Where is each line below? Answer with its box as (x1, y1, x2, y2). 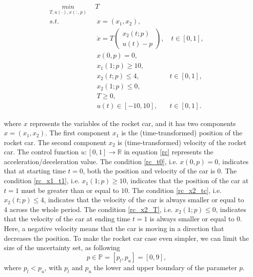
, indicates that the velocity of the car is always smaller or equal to (44, 194, 244, 205)
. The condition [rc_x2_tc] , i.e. (128, 185, 222, 195)
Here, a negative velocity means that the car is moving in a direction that (4, 223, 224, 234)
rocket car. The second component (4, 137, 107, 147)
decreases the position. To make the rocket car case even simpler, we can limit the (4, 233, 249, 243)
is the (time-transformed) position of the (121, 128, 242, 138)
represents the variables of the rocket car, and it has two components (30, 118, 236, 128)
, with (44, 262, 62, 272)
